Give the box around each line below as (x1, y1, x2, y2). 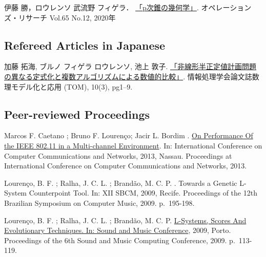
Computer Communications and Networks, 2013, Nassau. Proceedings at (4, 150, 232, 161)
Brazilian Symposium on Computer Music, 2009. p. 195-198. (4, 197, 195, 208)
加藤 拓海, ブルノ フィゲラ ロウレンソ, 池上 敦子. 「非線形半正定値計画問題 (4, 61, 257, 72)
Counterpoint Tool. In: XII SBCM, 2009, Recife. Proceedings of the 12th (29, 187, 257, 198)
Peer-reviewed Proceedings (4, 106, 150, 122)
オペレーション (201, 2, 252, 12)
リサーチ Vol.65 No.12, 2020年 (18, 12, 116, 23)
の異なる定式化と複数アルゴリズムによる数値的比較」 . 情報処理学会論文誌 (4, 71, 252, 81)
